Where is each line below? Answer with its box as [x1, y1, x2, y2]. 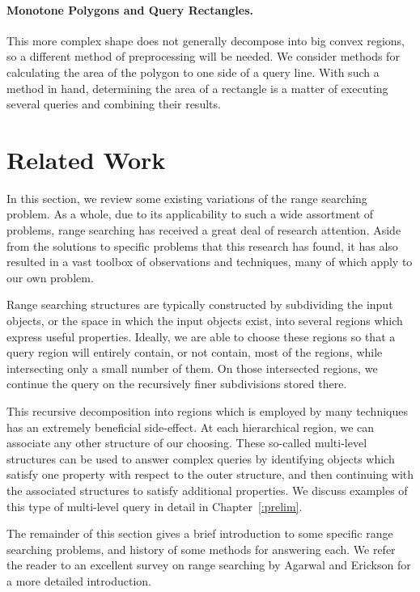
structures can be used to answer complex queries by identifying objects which [6, 450, 395, 467]
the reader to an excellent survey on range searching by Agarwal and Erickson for [6, 556, 411, 573]
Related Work [6, 142, 166, 175]
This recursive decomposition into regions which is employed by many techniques [6, 403, 408, 420]
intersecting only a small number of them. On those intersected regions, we [6, 359, 378, 376]
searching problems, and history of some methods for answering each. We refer [6, 540, 396, 557]
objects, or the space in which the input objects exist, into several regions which [6, 312, 403, 329]
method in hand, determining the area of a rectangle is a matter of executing [6, 79, 388, 96]
